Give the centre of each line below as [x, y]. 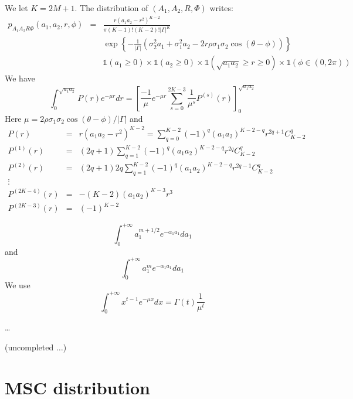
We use [18, 285]
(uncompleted [29, 347]
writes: [221, 8]
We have [20, 78]
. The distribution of [111, 8]
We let [16, 8]
